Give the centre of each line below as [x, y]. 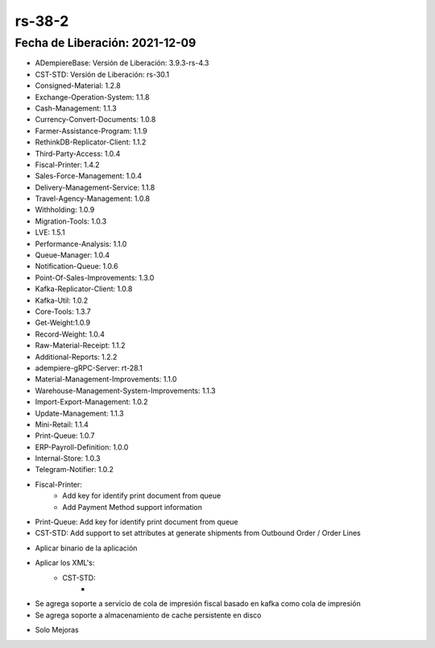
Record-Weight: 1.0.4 [70, 334]
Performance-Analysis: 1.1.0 [81, 244]
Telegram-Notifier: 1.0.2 [75, 470]
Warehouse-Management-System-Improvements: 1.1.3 [125, 391]
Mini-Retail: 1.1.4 [62, 424]
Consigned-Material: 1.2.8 [78, 86]
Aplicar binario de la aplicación [86, 548]
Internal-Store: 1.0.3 [68, 458]
